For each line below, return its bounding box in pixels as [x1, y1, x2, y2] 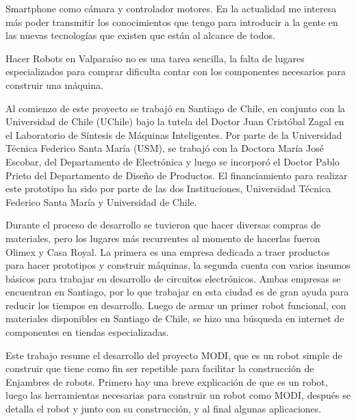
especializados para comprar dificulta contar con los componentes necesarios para [5, 64, 346, 79]
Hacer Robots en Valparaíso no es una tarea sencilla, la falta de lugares [5, 51, 305, 65]
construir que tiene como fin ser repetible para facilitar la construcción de [5, 361, 314, 376]
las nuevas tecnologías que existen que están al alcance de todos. [5, 28, 275, 42]
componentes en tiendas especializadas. [5, 325, 169, 339]
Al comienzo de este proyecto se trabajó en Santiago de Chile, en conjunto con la [5, 101, 346, 115]
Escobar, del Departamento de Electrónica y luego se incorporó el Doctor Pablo [5, 154, 340, 168]
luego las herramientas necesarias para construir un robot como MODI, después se [5, 388, 351, 402]
